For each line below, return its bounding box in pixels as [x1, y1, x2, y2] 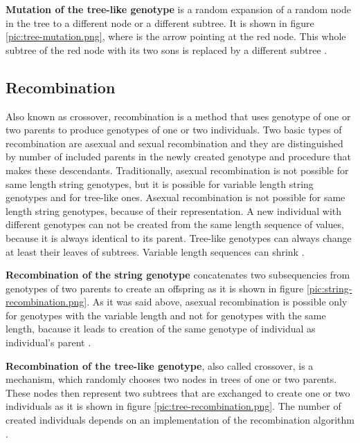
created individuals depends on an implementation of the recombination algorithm [6, 413, 354, 427]
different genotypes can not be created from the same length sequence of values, [6, 217, 344, 232]
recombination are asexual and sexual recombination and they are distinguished [6, 135, 343, 150]
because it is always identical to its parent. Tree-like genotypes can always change [6, 230, 352, 245]
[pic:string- [306, 281, 352, 295]
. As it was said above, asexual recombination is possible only [87, 294, 348, 309]
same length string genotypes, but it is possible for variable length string [6, 176, 314, 191]
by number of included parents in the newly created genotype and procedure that [6, 149, 351, 164]
